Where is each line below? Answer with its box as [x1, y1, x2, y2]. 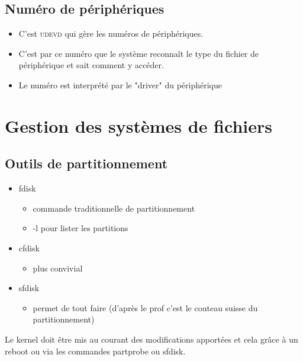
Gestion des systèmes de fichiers [5, 113, 272, 138]
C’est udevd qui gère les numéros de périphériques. [18, 27, 204, 40]
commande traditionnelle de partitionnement [33, 202, 195, 214]
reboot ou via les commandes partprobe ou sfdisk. [5, 344, 186, 357]
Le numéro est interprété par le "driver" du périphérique [18, 78, 222, 91]
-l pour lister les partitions [33, 222, 128, 234]
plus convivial [33, 261, 83, 274]
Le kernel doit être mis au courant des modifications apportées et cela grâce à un [5, 333, 298, 345]
